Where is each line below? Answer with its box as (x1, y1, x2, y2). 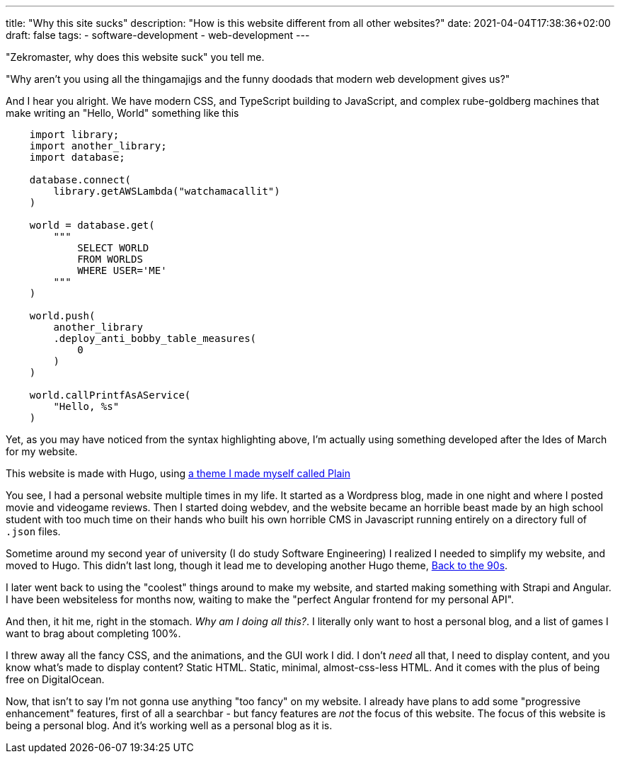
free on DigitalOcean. (6, 673, 105, 685)
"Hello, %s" (53, 401, 120, 412)
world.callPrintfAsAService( (29, 389, 191, 401)
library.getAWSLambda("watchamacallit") (53, 186, 280, 197)
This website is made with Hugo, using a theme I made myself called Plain (6, 467, 350, 479)
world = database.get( (29, 219, 155, 231)
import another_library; (29, 140, 167, 152)
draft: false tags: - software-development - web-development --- (6, 29, 310, 41)
